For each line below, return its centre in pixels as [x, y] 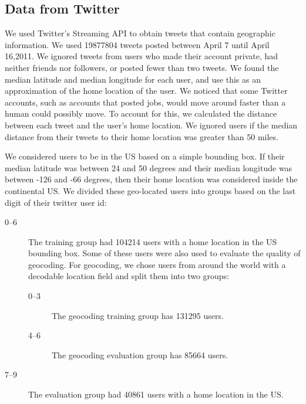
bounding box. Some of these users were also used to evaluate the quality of [164, 253]
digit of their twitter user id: [56, 202]
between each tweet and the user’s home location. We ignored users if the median [151, 125]
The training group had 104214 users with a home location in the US [153, 241]
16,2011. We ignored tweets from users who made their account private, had [142, 56]
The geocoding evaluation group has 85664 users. [140, 354]
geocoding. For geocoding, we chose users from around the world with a [157, 264]
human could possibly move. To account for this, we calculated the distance [141, 113]
